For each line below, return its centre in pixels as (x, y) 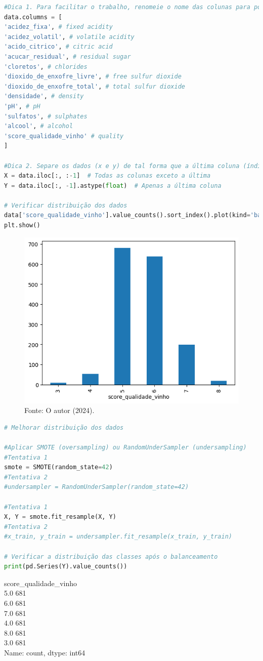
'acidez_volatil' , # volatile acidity (69, 37)
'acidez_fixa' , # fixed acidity (58, 27)
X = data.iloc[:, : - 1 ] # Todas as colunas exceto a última (107, 176)
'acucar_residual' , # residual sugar (68, 56)
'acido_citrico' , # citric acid (58, 47)
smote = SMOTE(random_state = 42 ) (58, 467)
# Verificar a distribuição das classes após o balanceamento (111, 556)
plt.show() (22, 225)
